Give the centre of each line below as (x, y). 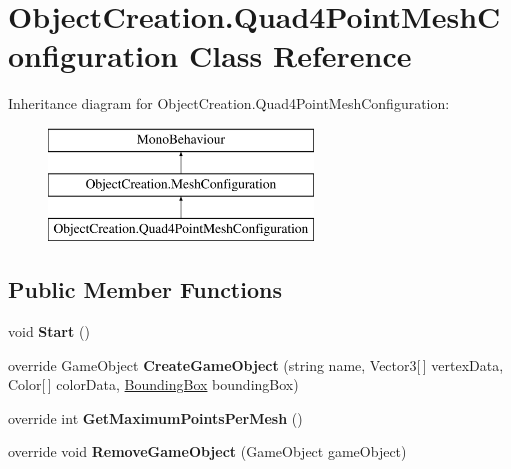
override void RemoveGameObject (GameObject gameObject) (207, 451)
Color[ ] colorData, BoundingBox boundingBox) (153, 384)
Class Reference (300, 55)
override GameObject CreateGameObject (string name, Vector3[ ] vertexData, (256, 364)
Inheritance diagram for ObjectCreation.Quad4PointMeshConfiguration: (229, 103)
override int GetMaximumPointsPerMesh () (155, 417)
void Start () (49, 331)
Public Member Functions (145, 289)
